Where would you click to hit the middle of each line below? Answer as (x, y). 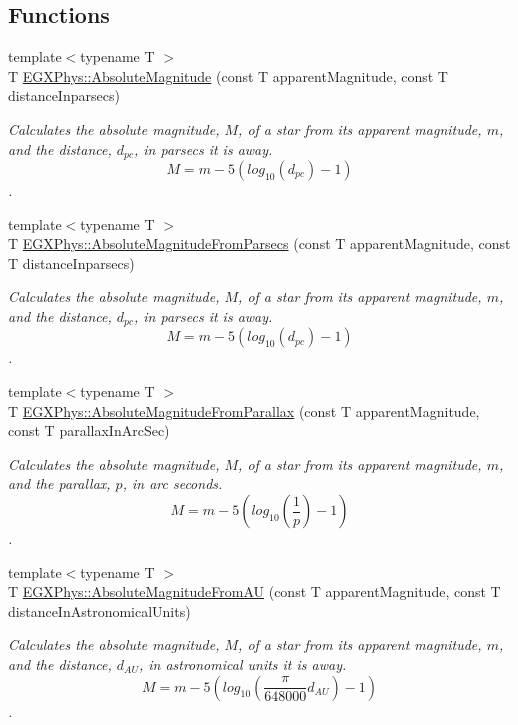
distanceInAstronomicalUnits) (99, 610)
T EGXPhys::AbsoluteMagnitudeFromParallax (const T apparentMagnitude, (244, 410)
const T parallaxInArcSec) (89, 430)
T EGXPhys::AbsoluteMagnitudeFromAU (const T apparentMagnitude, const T (254, 591)
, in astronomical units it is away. (242, 663)
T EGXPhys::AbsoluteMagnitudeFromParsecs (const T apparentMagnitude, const (259, 243)
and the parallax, (59, 483)
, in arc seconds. (172, 483)
